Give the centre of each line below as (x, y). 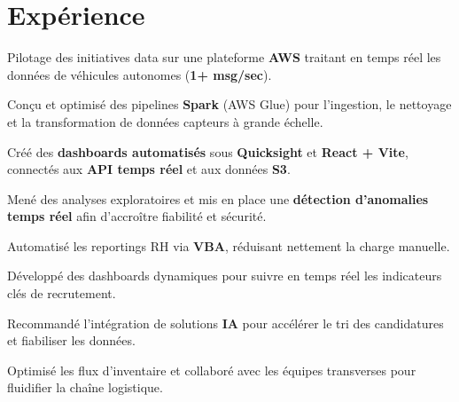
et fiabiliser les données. (71, 340)
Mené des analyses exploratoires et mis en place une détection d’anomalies (218, 198)
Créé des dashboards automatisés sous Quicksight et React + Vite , (208, 151)
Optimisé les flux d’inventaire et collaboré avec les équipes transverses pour (212, 370)
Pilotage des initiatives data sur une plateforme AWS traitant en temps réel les (224, 57)
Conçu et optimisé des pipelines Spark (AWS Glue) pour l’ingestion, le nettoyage (229, 104)
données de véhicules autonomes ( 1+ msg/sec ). (140, 74)
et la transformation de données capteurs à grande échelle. (165, 121)
